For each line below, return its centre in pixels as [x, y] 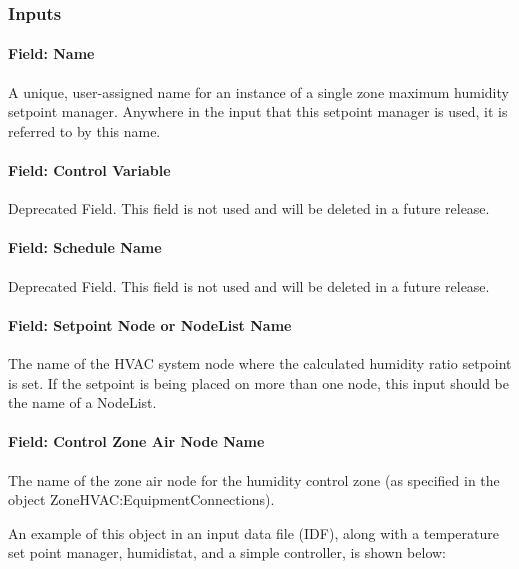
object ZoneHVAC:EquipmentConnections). [141, 499]
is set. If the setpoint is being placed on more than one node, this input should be [259, 382]
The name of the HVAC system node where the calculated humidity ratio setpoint [260, 363]
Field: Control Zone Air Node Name [136, 441]
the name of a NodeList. [82, 402]
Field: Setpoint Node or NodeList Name [150, 324]
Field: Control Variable [89, 170]
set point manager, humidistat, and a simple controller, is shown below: [227, 552]
